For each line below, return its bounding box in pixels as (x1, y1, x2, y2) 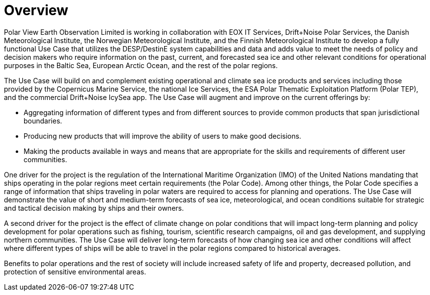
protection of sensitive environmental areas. (4, 267, 146, 276)
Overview (4, 2, 68, 19)
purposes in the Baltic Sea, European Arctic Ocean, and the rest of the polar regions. (4, 61, 278, 70)
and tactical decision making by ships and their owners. (4, 203, 184, 212)
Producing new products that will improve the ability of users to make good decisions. (24, 131, 301, 140)
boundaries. (24, 116, 62, 125)
